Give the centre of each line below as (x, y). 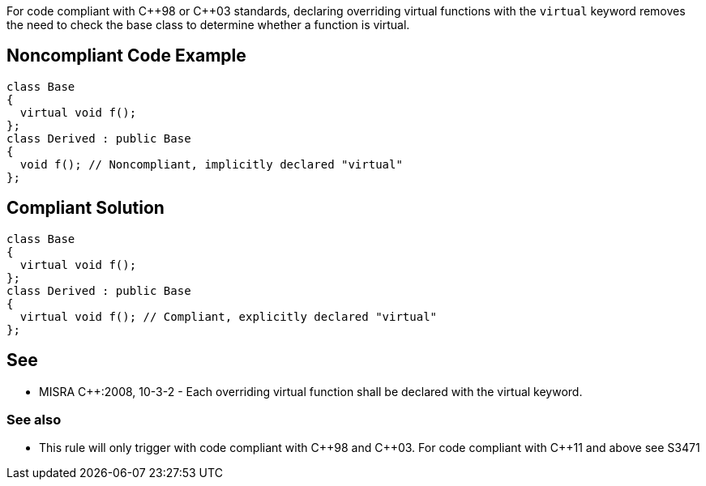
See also (34, 419)
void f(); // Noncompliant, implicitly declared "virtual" (211, 164)
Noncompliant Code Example (126, 56)
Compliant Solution (86, 208)
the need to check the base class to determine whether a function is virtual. (208, 25)
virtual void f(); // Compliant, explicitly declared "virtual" (229, 316)
